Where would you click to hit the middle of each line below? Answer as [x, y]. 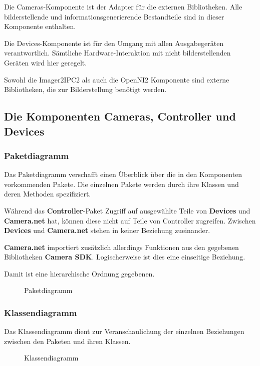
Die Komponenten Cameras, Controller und [120, 116]
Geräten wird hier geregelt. [46, 62]
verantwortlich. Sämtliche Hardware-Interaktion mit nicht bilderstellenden [117, 53]
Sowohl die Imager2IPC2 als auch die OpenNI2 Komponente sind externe [117, 79]
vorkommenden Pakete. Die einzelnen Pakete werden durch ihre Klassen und [121, 184]
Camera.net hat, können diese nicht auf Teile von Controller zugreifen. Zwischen [130, 220]
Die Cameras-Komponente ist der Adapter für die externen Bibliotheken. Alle [123, 6]
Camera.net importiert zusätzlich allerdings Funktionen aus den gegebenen [121, 247]
